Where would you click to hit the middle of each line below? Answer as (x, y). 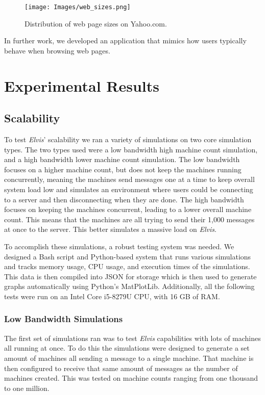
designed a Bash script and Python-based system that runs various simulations (128, 256)
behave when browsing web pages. (57, 50)
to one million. (27, 388)
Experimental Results (82, 85)
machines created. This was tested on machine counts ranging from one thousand (131, 378)
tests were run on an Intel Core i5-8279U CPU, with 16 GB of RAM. (112, 296)
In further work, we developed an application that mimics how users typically (125, 41)
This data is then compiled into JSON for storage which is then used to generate (130, 276)
